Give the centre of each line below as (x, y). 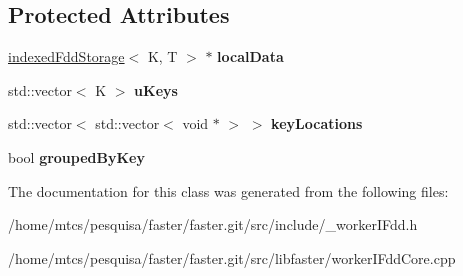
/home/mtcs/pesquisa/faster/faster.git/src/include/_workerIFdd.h (213, 224)
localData (250, 56)
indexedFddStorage (66, 56)
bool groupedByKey (76, 156)
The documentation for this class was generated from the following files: (228, 190)
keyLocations (317, 123)
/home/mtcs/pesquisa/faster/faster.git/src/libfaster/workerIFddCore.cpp (232, 257)
